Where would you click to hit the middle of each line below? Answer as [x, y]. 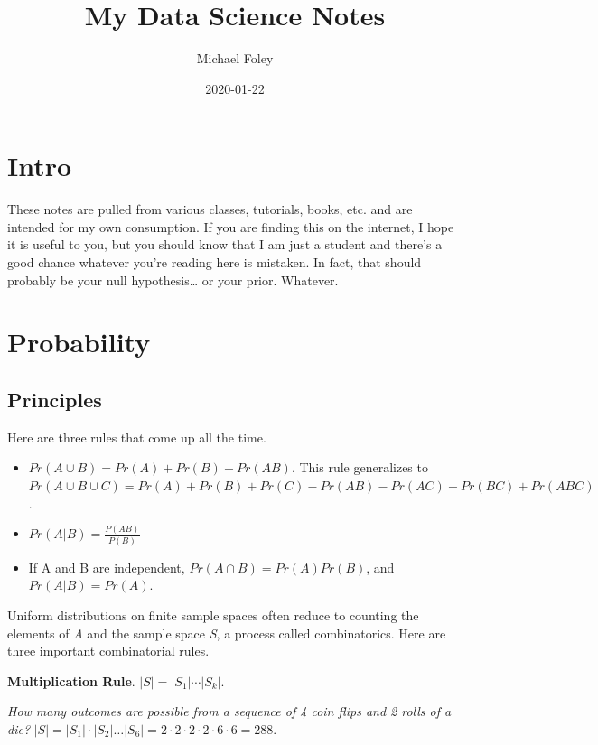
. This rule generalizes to [360, 467]
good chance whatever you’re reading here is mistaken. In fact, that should [215, 262]
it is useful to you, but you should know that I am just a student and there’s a [225, 244]
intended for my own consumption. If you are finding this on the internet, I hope [231, 226]
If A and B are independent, [107, 567]
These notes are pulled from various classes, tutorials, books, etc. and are [210, 209]
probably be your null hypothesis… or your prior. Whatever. [173, 279]
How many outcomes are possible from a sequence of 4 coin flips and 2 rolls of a [229, 711]
